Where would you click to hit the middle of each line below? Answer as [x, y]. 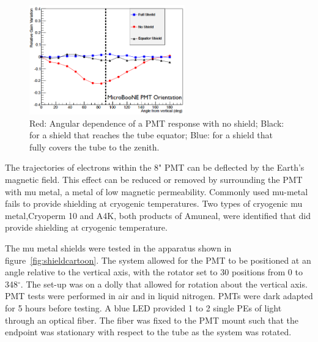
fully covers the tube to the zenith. [94, 147]
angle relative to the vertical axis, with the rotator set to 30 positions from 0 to [154, 272]
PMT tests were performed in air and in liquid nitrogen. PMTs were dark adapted [159, 296]
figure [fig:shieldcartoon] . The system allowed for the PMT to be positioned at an [158, 260]
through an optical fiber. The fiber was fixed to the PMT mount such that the [152, 320]
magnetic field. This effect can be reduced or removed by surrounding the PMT [154, 179]
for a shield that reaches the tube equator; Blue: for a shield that [151, 135]
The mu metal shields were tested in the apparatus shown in [118, 247]
